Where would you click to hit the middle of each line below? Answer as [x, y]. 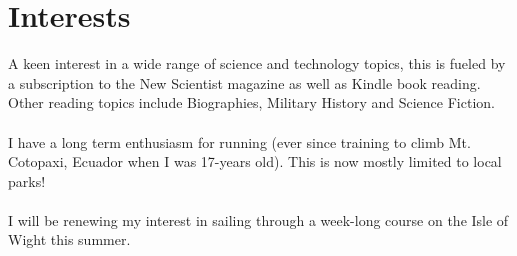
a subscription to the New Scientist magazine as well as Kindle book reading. [244, 82]
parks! [27, 180]
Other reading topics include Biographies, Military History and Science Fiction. [251, 102]
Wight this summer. [69, 239]
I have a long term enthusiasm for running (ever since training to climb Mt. [239, 141]
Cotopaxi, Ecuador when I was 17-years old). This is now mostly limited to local [255, 161]
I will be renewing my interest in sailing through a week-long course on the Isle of [258, 219]
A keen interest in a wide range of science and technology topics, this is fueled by [257, 63]
